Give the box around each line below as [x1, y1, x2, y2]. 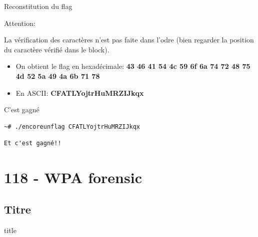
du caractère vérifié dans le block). [4, 44, 109, 54]
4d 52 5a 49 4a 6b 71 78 [15, 70, 100, 81]
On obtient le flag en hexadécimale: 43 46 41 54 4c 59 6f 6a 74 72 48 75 [15, 61, 250, 71]
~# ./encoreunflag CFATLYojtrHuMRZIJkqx [4, 123, 140, 130]
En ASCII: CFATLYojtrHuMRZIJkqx [15, 87, 144, 98]
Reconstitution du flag [4, 1, 72, 11]
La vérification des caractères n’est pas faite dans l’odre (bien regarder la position [4, 34, 254, 45]
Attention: [4, 17, 35, 28]
